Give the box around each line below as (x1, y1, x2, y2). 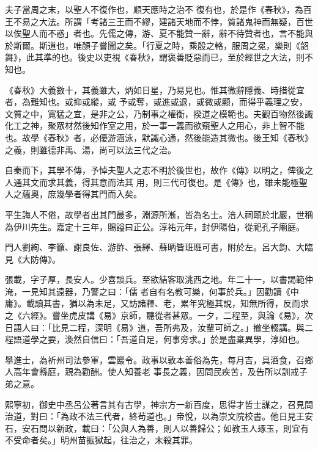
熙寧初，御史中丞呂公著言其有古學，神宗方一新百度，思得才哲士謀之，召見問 (5, 397, 313, 410)
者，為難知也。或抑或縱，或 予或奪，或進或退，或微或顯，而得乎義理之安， (5, 95, 308, 108)
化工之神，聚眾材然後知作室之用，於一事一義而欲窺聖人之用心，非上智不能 (5, 119, 305, 132)
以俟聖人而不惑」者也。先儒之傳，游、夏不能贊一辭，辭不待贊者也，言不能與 (5, 27, 313, 40)
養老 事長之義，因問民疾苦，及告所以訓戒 (133, 365, 299, 378)
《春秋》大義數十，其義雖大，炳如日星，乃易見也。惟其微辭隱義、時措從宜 (5, 83, 305, 96)
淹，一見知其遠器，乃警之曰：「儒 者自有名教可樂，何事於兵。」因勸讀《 (5, 285, 290, 297)
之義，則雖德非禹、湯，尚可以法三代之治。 (5, 143, 176, 156)
